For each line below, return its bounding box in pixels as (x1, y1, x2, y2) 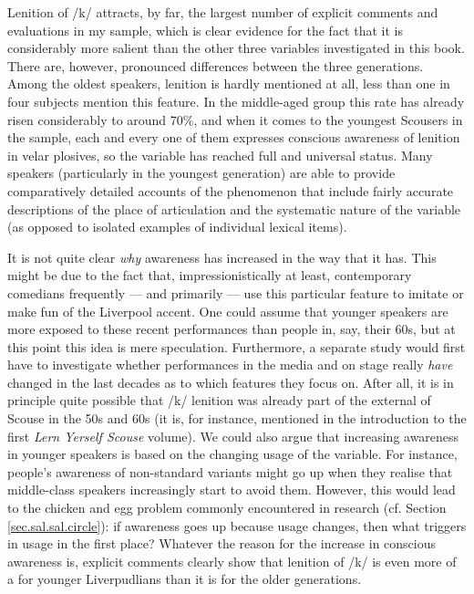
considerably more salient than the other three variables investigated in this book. (7, 38, 465, 57)
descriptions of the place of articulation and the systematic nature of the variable (7, 199, 461, 218)
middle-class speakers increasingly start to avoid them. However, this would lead (7, 480, 456, 499)
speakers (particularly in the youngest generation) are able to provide (7, 163, 396, 182)
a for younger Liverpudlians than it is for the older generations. (7, 569, 362, 589)
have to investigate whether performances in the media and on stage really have (7, 355, 453, 374)
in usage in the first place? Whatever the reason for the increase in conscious (7, 534, 437, 553)
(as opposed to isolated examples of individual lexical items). (7, 217, 347, 236)
